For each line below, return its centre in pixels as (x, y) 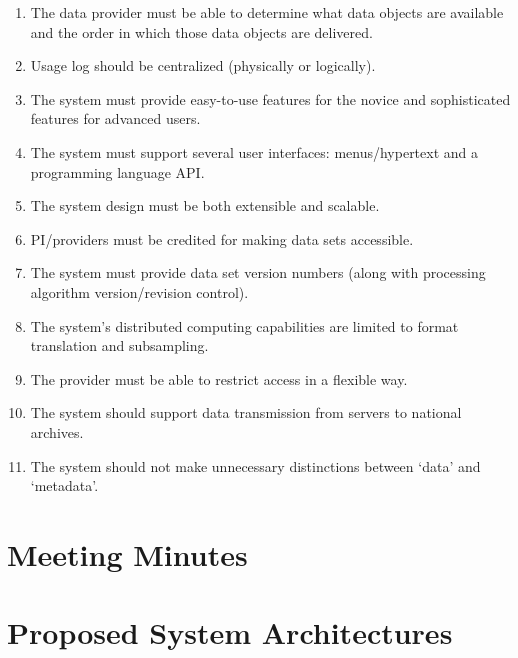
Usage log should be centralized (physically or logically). (203, 65)
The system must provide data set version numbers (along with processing (258, 272)
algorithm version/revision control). (139, 291)
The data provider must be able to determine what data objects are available (267, 12)
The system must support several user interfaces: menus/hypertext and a (254, 151)
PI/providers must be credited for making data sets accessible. (222, 238)
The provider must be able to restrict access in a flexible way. (219, 378)
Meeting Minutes (127, 553)
